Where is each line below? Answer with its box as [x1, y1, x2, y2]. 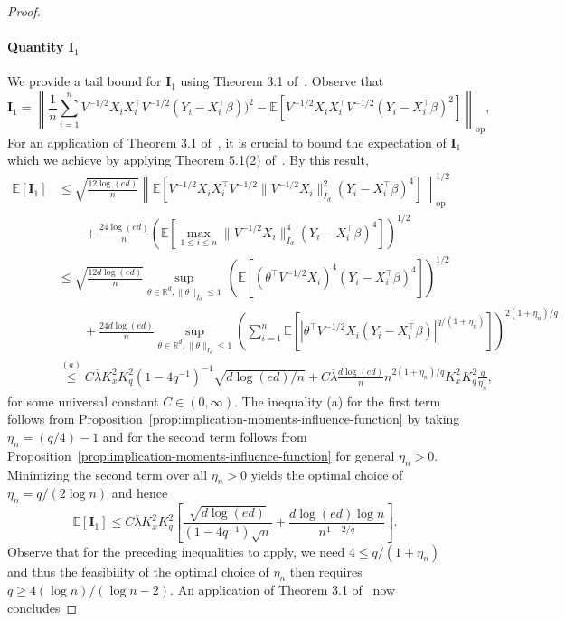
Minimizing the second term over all [7, 464, 208, 483]
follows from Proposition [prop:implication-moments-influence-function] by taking [7, 409, 460, 428]
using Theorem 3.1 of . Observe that [180, 72, 384, 91]
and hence [111, 483, 168, 502]
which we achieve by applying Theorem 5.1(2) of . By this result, [7, 150, 369, 169]
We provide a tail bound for [7, 72, 162, 91]
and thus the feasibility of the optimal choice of [7, 561, 269, 580]
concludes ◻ [7, 597, 78, 616]
